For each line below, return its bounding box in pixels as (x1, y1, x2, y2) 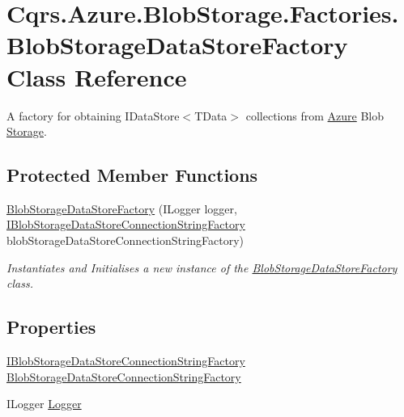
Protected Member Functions (6, 162, 258, 187)
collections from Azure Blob (245, 107, 384, 124)
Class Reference (6, 60, 187, 93)
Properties (6, 314, 96, 339)
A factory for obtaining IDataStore (6, 107, 180, 124)
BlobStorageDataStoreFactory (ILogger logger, (6, 200, 237, 217)
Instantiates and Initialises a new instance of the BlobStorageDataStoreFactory (6, 259, 398, 276)
